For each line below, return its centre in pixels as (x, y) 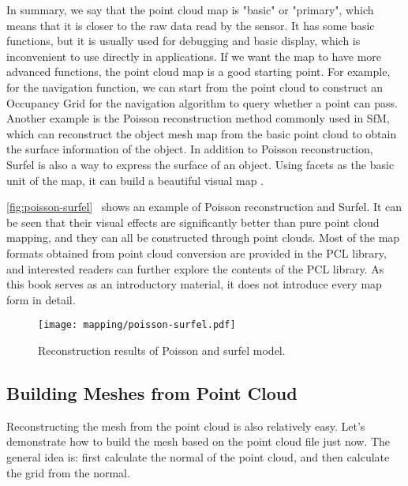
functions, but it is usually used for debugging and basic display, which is (183, 41)
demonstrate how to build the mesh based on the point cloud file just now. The (198, 441)
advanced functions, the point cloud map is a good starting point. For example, (198, 72)
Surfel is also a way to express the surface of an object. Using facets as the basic (200, 164)
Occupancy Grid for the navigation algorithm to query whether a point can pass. (202, 102)
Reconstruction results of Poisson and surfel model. (162, 350)
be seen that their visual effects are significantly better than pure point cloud (193, 222)
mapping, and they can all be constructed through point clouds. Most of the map (203, 237)
